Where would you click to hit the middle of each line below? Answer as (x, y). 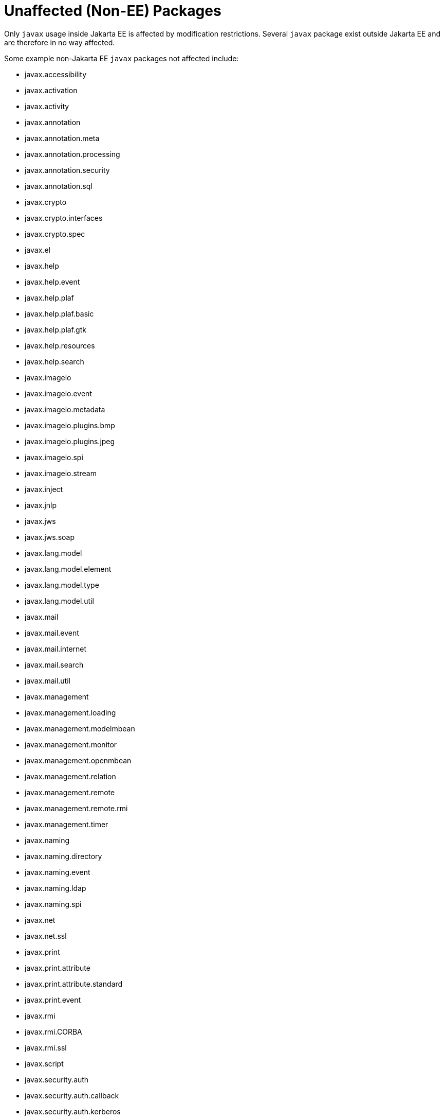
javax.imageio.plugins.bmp (70, 425)
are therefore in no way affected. (60, 42)
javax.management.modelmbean (80, 728)
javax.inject (44, 489)
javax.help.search (54, 361)
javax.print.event (53, 1000)
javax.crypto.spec (55, 234)
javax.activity (47, 106)
